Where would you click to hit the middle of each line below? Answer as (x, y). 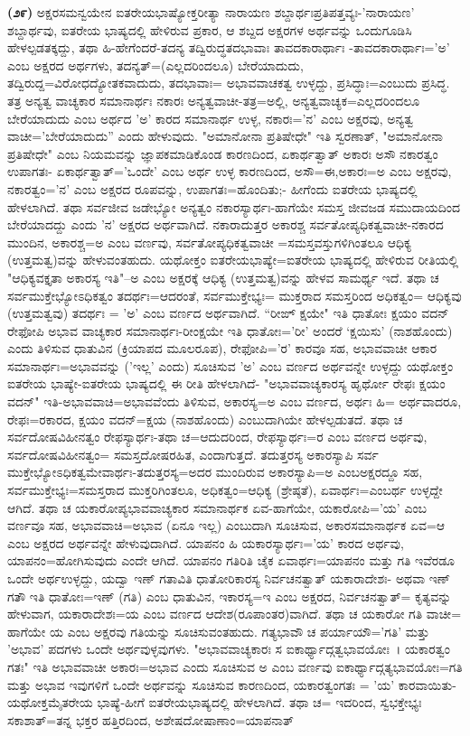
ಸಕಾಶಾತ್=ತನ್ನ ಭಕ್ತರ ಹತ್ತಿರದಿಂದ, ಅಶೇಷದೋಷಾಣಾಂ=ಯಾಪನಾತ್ (150, 719)
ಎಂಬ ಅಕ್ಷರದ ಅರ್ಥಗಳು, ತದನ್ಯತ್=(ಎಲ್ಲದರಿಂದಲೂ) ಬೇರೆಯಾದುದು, (155, 65)
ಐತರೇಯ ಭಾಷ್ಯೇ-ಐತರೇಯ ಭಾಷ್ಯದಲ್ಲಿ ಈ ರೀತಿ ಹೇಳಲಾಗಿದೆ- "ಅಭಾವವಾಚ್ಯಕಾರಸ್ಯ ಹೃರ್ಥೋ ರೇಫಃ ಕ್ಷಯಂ (226, 383)
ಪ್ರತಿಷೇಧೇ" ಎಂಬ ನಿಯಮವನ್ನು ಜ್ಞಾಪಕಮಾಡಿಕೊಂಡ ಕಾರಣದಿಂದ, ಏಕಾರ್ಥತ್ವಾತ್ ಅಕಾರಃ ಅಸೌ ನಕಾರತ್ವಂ (223, 153)
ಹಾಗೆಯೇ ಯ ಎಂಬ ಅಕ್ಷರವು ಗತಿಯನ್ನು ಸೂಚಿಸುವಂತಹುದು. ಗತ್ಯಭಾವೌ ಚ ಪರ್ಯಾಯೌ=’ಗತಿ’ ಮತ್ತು (219, 631)
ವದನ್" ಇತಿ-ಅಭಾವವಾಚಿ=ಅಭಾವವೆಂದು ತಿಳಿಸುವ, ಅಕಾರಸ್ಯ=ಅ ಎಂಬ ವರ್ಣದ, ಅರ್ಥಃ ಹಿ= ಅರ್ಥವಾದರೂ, (235, 401)
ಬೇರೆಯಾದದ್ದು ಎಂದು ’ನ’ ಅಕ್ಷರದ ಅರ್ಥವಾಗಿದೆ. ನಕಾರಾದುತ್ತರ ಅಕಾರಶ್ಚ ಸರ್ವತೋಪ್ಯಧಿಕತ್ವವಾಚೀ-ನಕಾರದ (226, 224)
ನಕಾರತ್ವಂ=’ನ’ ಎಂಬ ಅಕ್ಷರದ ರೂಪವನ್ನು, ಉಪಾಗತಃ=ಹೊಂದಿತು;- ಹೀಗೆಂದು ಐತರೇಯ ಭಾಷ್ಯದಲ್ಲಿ (212, 188)
